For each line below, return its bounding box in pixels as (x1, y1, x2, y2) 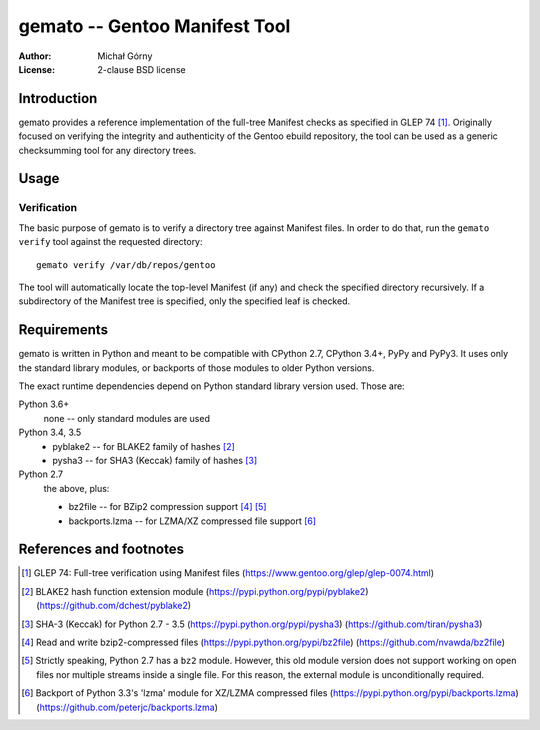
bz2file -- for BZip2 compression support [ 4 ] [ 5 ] (68, 501, 267, 513)
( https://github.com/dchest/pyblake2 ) (36, 600, 192, 612)
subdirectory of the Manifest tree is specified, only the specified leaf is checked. (18, 295, 351, 307)
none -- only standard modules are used (43, 412, 210, 424)
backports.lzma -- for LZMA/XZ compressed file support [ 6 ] (68, 515, 317, 527)
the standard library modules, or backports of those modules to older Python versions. (18, 361, 375, 374)
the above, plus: (43, 482, 110, 494)
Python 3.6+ (18, 398, 70, 410)
